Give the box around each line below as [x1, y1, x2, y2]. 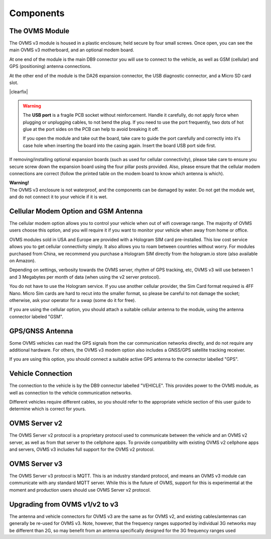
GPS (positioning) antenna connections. [9, 63, 92, 69]
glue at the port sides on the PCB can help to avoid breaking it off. [23, 126, 159, 132]
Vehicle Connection [9, 369, 72, 378]
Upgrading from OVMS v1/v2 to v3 [9, 500, 119, 508]
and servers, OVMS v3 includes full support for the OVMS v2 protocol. [9, 446, 155, 452]
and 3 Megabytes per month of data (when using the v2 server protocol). [9, 274, 161, 280]
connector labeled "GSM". [9, 314, 64, 320]
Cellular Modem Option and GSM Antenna [9, 207, 143, 215]
